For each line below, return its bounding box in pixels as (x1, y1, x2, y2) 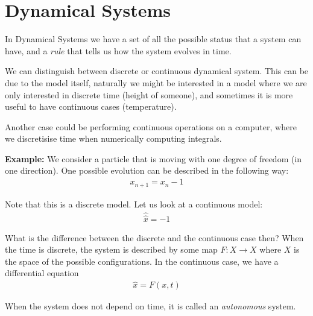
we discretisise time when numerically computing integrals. (5, 132, 222, 145)
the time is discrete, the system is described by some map (5, 243, 218, 256)
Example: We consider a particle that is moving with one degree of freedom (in (5, 152, 302, 165)
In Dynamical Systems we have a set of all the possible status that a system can (5, 33, 302, 45)
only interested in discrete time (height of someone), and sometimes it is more (5, 88, 293, 101)
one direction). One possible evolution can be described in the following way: (5, 164, 289, 177)
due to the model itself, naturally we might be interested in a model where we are (5, 76, 307, 89)
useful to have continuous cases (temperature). (5, 100, 177, 113)
